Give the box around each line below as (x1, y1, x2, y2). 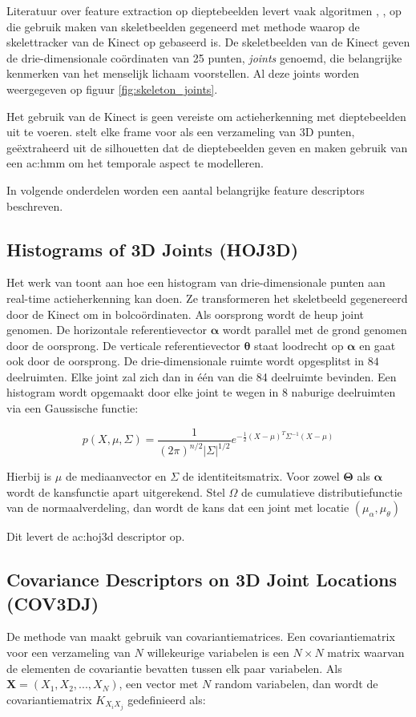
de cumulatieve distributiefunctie (240, 483, 402, 500)
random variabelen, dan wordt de (214, 675, 378, 692)
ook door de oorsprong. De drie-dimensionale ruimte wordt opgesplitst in (6, 352, 365, 369)
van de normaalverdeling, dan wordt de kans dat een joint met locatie (6, 499, 349, 516)
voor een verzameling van (6, 644, 131, 661)
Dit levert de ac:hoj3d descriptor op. (6, 528, 185, 545)
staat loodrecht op (254, 336, 344, 353)
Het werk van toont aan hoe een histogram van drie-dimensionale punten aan (6, 274, 386, 291)
